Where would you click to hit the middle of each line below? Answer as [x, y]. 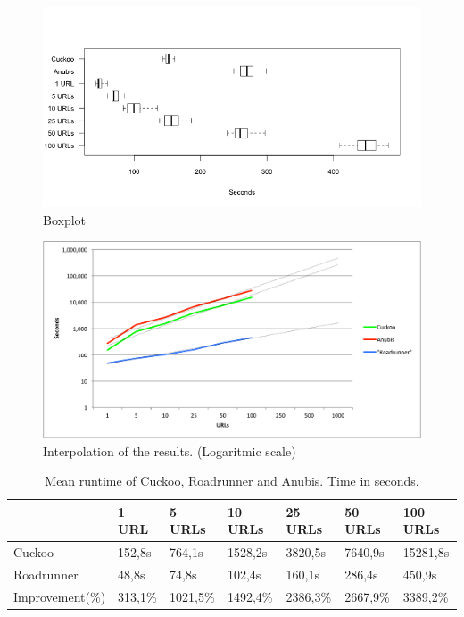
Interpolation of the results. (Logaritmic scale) [170, 450]
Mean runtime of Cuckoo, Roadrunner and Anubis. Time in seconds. [232, 481]
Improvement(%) [60, 596]
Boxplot [65, 219]
